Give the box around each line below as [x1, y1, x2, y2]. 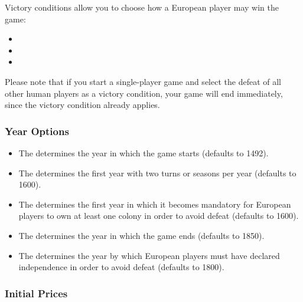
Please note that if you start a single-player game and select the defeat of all [5, 75, 281, 87]
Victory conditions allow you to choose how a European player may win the [5, 1, 279, 13]
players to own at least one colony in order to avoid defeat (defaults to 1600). [18, 209, 299, 222]
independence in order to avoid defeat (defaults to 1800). [18, 261, 224, 273]
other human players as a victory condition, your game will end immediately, [5, 87, 283, 99]
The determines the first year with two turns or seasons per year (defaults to [18, 166, 297, 179]
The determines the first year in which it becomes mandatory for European [18, 198, 291, 210]
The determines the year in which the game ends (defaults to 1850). [18, 229, 265, 241]
